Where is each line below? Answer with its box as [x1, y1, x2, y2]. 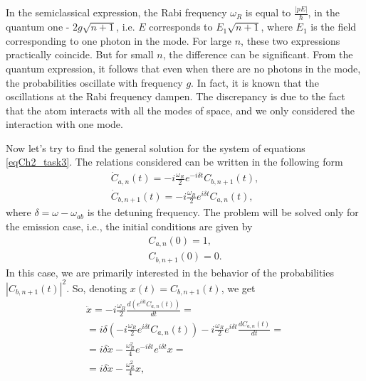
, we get [221, 280, 256, 295]
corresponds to [149, 19, 213, 34]
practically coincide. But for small [6, 47, 154, 62]
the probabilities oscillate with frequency [6, 75, 183, 90]
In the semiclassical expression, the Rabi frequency [6, 5, 227, 20]
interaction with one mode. [6, 117, 123, 132]
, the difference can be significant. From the [162, 47, 353, 62]
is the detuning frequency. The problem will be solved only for [87, 205, 359, 220]
